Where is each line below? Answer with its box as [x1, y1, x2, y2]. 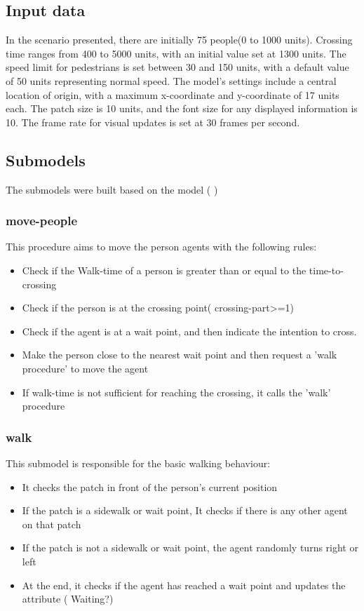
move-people [6, 212, 78, 229]
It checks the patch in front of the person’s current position [22, 479, 278, 494]
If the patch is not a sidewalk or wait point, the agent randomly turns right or [22, 540, 358, 555]
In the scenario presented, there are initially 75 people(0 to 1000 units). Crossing [6, 32, 353, 47]
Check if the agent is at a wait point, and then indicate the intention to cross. [22, 323, 357, 338]
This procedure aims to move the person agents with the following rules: [6, 239, 317, 254]
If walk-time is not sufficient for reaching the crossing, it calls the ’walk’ [22, 384, 331, 399]
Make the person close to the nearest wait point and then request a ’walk [22, 347, 337, 362]
